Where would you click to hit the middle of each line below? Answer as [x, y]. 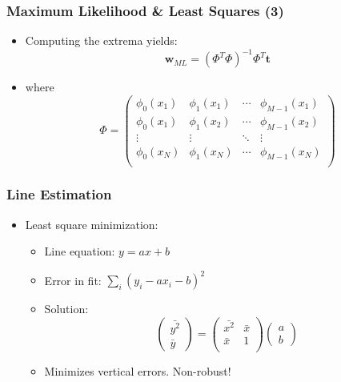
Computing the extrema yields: [101, 40]
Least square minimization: [92, 224]
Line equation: [80, 251]
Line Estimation [59, 194]
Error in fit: [73, 280]
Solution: [66, 309]
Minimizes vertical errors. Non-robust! [138, 370]
